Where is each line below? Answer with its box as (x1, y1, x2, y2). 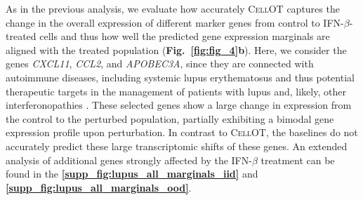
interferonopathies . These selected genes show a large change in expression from (6, 98, 352, 112)
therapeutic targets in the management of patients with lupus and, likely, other (6, 84, 346, 98)
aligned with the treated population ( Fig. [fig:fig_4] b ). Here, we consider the (6, 42, 347, 57)
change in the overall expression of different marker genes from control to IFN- (6, 15, 344, 29)
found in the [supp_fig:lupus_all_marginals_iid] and (6, 166, 258, 181)
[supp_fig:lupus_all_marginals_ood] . (6, 180, 192, 194)
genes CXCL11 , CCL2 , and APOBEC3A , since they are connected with (6, 56, 314, 71)
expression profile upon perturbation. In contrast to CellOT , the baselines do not (6, 125, 358, 140)
